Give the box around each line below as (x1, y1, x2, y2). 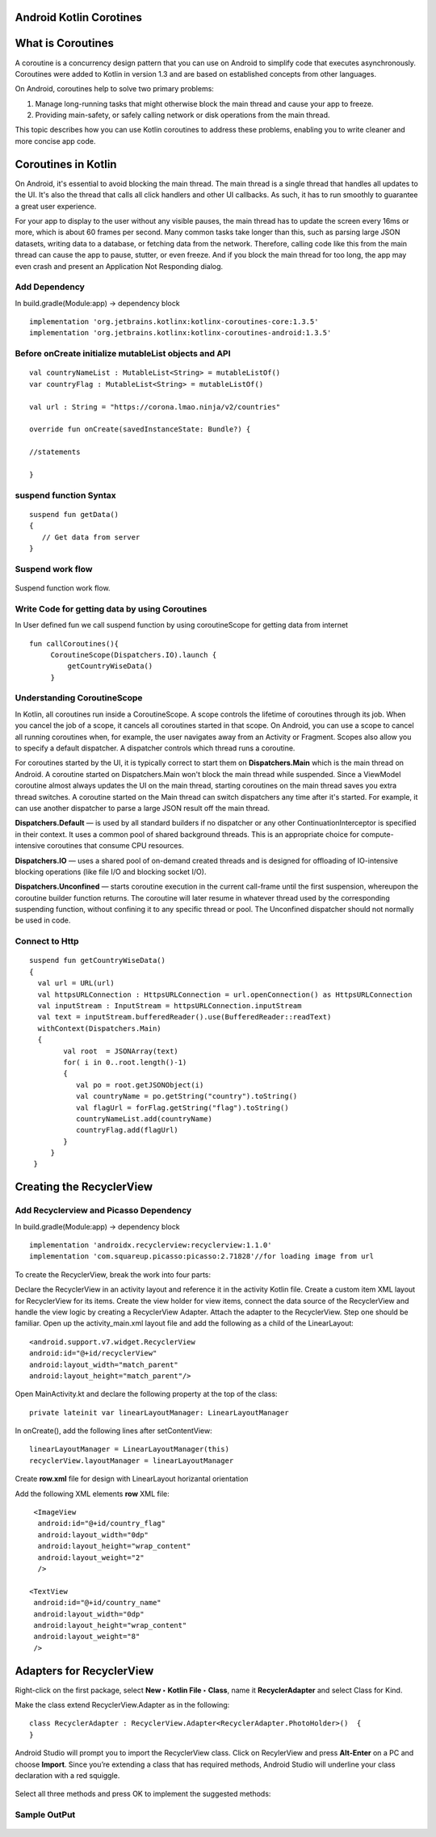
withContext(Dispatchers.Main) (37, 1024, 161, 1033)
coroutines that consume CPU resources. (47, 841, 185, 851)
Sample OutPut (15, 1810, 76, 1821)
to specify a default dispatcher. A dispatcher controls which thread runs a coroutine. (15, 743, 296, 753)
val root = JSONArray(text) (63, 1046, 179, 1056)
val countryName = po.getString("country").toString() (75, 1091, 298, 1101)
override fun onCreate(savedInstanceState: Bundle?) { (29, 425, 251, 434)
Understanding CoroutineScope (15, 692, 143, 704)
